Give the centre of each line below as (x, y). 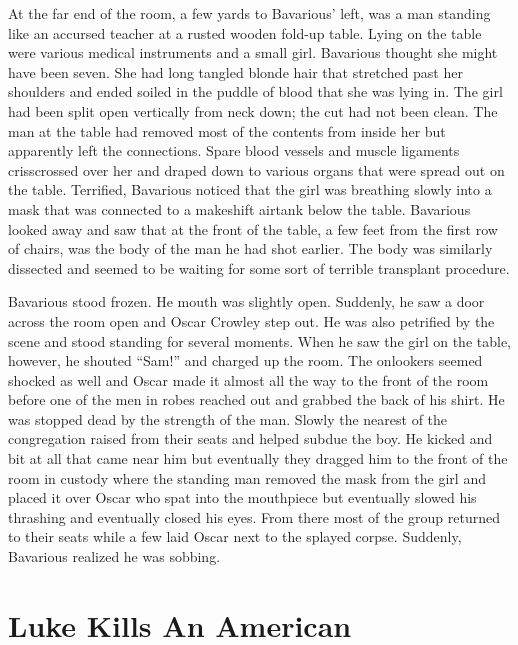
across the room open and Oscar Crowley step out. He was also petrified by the (251, 320)
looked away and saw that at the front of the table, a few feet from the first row (253, 228)
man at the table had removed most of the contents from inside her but (227, 130)
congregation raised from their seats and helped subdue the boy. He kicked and (250, 438)
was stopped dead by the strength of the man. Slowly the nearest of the (228, 418)
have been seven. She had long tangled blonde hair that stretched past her (235, 71)
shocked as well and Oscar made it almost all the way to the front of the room (248, 379)
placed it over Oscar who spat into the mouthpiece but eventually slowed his (242, 497)
